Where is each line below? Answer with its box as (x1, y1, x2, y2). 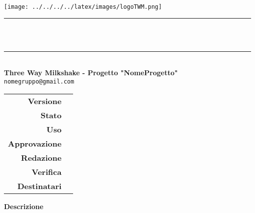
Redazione (21, 151, 62, 163)
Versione (27, 95, 62, 106)
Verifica (31, 166, 62, 177)
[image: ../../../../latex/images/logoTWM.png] (4, 3, 162, 10)
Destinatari (17, 180, 62, 192)
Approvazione (8, 137, 62, 149)
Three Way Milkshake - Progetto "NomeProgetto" (4, 67, 178, 78)
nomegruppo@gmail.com (4, 78, 75, 85)
